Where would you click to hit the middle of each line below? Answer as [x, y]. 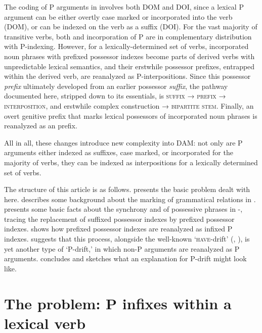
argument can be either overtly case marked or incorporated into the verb [118, 16]
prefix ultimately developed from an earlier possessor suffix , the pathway [116, 86]
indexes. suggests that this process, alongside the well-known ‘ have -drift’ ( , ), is [127, 239]
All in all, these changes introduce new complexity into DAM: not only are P [123, 142]
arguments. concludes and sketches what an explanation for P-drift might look [125, 258]
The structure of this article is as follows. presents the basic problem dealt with [127, 189]
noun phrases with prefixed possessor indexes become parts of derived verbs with [129, 56]
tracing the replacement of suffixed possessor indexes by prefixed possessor [119, 219]
